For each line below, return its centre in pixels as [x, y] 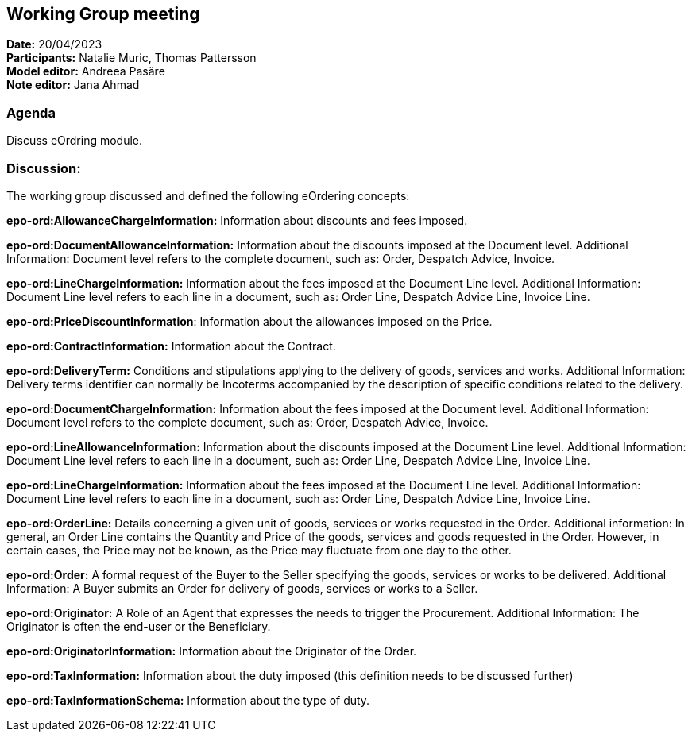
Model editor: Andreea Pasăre [86, 71]
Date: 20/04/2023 [54, 44]
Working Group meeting [103, 14]
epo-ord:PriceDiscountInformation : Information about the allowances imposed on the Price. [249, 321]
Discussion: [44, 168]
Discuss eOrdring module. [75, 141]
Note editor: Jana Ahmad [73, 85]
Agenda [31, 112]
